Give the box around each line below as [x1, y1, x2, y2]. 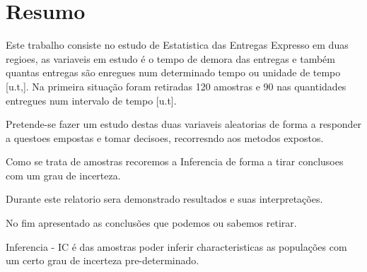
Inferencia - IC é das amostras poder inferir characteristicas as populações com [6, 239, 347, 254]
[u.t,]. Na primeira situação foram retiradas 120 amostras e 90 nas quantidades [6, 78, 346, 93]
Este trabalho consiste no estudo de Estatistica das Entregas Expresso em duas [6, 37, 349, 52]
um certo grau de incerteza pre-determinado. [6, 253, 199, 268]
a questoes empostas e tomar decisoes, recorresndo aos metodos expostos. [6, 130, 324, 145]
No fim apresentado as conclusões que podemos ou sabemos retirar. [6, 215, 297, 230]
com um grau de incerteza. [6, 167, 121, 182]
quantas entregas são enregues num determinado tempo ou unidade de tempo [6, 65, 341, 80]
